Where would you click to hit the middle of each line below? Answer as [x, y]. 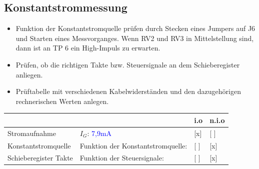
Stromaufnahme [32, 133]
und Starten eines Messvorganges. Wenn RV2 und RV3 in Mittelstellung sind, [135, 38]
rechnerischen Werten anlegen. [62, 101]
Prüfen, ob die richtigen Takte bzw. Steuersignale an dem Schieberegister [128, 64]
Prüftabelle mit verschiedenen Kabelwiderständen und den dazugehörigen [128, 91]
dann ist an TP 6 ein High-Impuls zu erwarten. [88, 48]
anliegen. [29, 74]
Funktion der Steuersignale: [122, 158]
